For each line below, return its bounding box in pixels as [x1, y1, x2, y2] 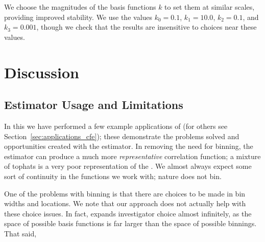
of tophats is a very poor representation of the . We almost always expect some [4, 161, 252, 171]
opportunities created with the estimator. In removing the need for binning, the [4, 141, 253, 151]
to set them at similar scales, [164, 2, 255, 12]
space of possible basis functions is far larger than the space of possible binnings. [4, 218, 257, 229]
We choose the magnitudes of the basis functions [4, 2, 156, 12]
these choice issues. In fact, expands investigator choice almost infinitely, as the [4, 208, 252, 218]
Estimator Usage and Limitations [4, 97, 183, 113]
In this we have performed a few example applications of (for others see [4, 120, 228, 131]
